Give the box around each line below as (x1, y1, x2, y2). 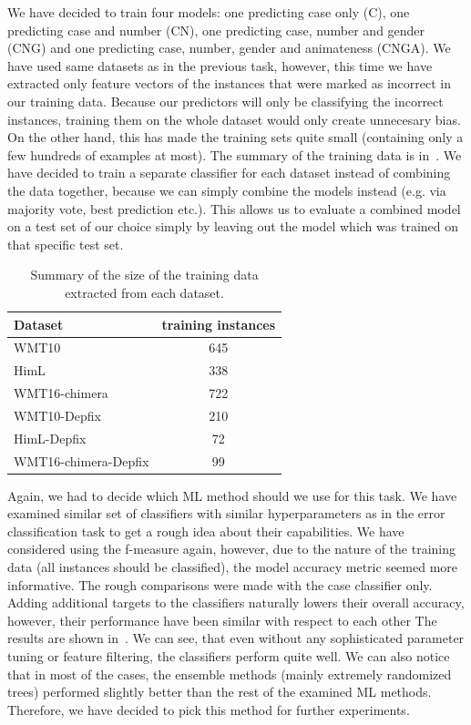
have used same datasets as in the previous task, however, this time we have (7, 56, 433, 75)
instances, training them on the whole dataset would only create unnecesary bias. (7, 109, 461, 128)
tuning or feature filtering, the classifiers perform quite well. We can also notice (7, 647, 450, 665)
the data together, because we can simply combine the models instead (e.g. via (7, 180, 446, 199)
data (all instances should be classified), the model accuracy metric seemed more (7, 557, 458, 577)
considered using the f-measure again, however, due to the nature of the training (7, 539, 456, 558)
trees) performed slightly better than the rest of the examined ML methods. (7, 682, 432, 701)
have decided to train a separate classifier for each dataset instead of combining (7, 163, 451, 182)
